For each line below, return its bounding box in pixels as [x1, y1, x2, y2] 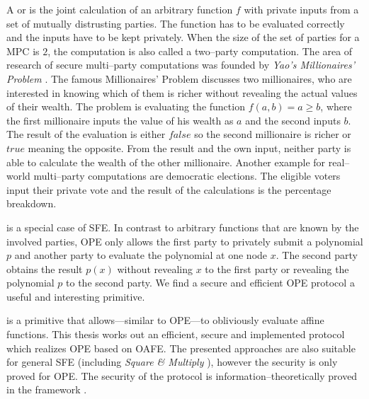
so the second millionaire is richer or [194, 127, 351, 141]
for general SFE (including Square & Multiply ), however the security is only [6, 354, 338, 369]
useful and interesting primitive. [6, 289, 145, 303]
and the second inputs [245, 112, 341, 127]
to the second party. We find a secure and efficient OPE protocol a [66, 275, 355, 290]
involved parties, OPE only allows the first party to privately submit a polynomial [6, 233, 363, 248]
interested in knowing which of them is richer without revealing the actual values [6, 85, 358, 100]
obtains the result [6, 261, 83, 276]
